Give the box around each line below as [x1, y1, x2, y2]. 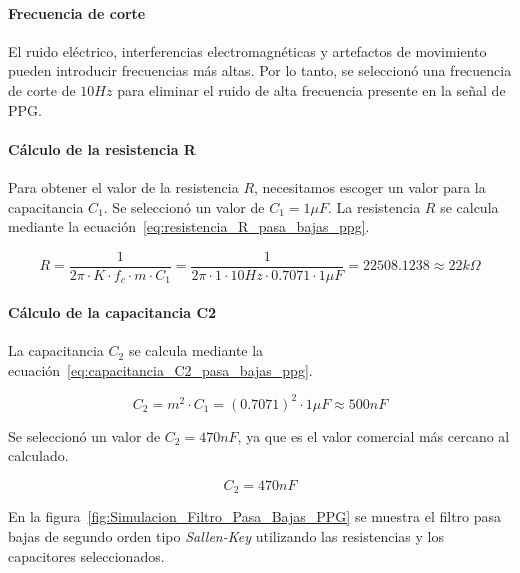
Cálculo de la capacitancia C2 [8, 301, 217, 322]
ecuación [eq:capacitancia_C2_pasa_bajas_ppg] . [8, 359, 313, 380]
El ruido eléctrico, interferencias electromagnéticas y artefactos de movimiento [8, 40, 487, 61]
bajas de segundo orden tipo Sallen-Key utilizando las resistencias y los [8, 525, 444, 546]
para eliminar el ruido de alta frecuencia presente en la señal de [117, 79, 506, 100]
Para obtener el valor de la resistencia [8, 176, 239, 197]
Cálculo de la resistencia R [8, 138, 196, 159]
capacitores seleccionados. [8, 545, 165, 566]
